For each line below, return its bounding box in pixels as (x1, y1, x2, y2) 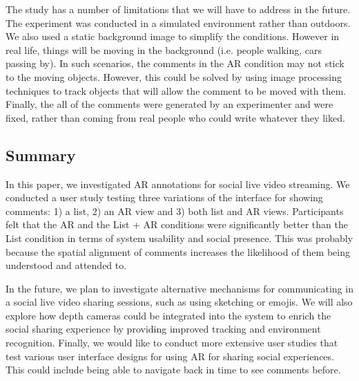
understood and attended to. (6, 258, 127, 272)
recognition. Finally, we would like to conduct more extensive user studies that (6, 335, 338, 350)
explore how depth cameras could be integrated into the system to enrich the (6, 308, 331, 322)
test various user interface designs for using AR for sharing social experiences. (6, 349, 334, 363)
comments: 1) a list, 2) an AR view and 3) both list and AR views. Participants (6, 203, 344, 218)
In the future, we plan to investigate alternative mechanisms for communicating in (6, 281, 353, 295)
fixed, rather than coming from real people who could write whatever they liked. (6, 110, 345, 124)
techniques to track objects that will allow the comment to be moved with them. (6, 83, 347, 97)
